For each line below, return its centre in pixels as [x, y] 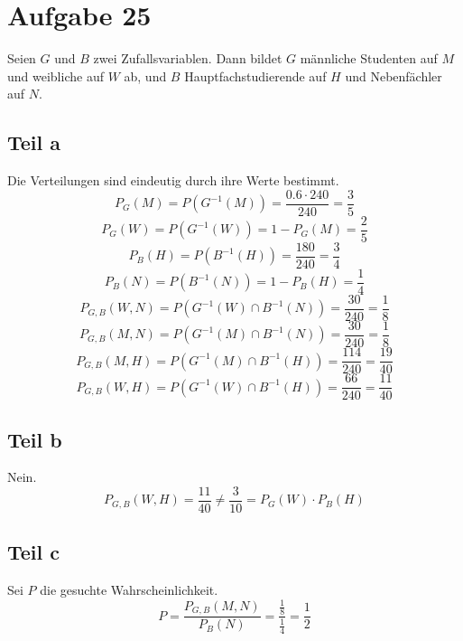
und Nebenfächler [394, 75]
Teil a [34, 142]
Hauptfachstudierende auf [255, 75]
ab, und [145, 75]
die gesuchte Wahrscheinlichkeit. [129, 590]
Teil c [34, 552]
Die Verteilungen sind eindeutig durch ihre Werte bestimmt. [173, 180]
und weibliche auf [56, 75]
